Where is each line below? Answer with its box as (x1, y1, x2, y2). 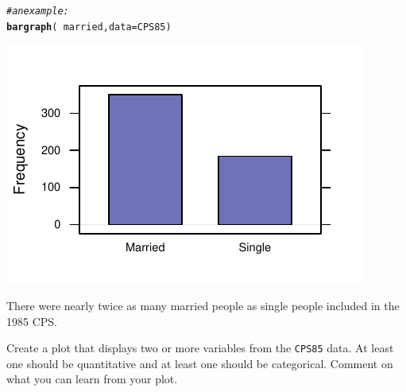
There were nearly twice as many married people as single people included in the (6, 297, 400, 313)
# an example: (6, 6, 69, 17)
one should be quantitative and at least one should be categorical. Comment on (6, 355, 393, 371)
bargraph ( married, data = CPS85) (6, 21, 172, 33)
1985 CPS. (6, 312, 57, 329)
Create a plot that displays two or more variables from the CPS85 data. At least (6, 340, 394, 356)
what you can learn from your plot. (6, 371, 178, 387)
